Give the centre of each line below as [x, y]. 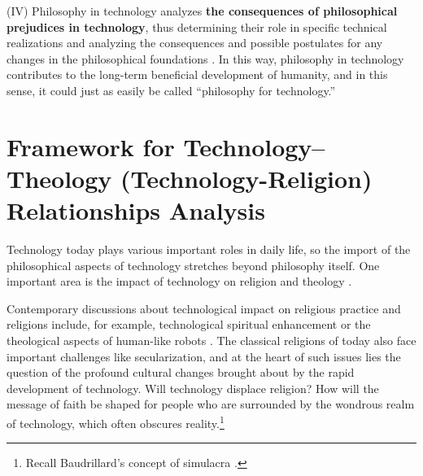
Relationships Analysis [136, 210]
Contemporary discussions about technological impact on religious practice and [204, 308]
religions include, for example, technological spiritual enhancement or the [189, 324]
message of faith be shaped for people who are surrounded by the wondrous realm [211, 404]
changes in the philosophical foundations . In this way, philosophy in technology [205, 58]
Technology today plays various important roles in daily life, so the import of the [209, 249]
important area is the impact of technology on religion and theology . [179, 281]
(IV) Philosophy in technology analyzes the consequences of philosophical [202, 11]
